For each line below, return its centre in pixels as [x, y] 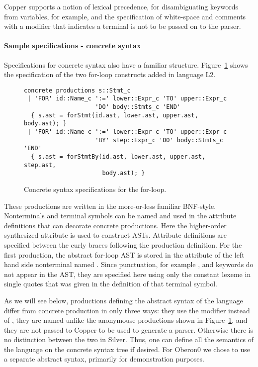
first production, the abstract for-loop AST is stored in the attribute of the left [124, 254]
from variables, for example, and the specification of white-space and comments [125, 16]
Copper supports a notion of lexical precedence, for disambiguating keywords [121, 6]
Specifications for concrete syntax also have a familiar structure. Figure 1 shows [126, 64]
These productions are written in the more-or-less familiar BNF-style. [110, 206]
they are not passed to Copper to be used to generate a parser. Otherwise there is [129, 329]
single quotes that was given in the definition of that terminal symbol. [111, 284]
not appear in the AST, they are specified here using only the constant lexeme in [128, 274]
